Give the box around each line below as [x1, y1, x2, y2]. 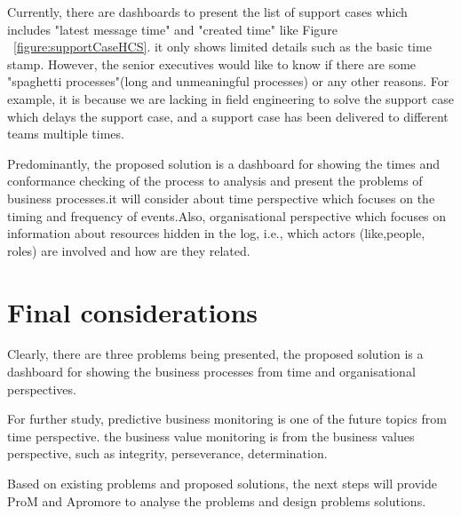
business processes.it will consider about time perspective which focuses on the [7, 188, 435, 207]
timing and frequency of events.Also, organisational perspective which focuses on [7, 206, 447, 225]
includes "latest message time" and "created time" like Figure [7, 20, 338, 38]
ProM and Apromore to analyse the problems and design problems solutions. [7, 491, 426, 510]
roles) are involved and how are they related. [7, 241, 250, 259]
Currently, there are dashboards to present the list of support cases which [7, 3, 408, 20]
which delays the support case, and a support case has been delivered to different [7, 107, 449, 125]
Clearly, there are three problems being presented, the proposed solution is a [7, 345, 424, 363]
